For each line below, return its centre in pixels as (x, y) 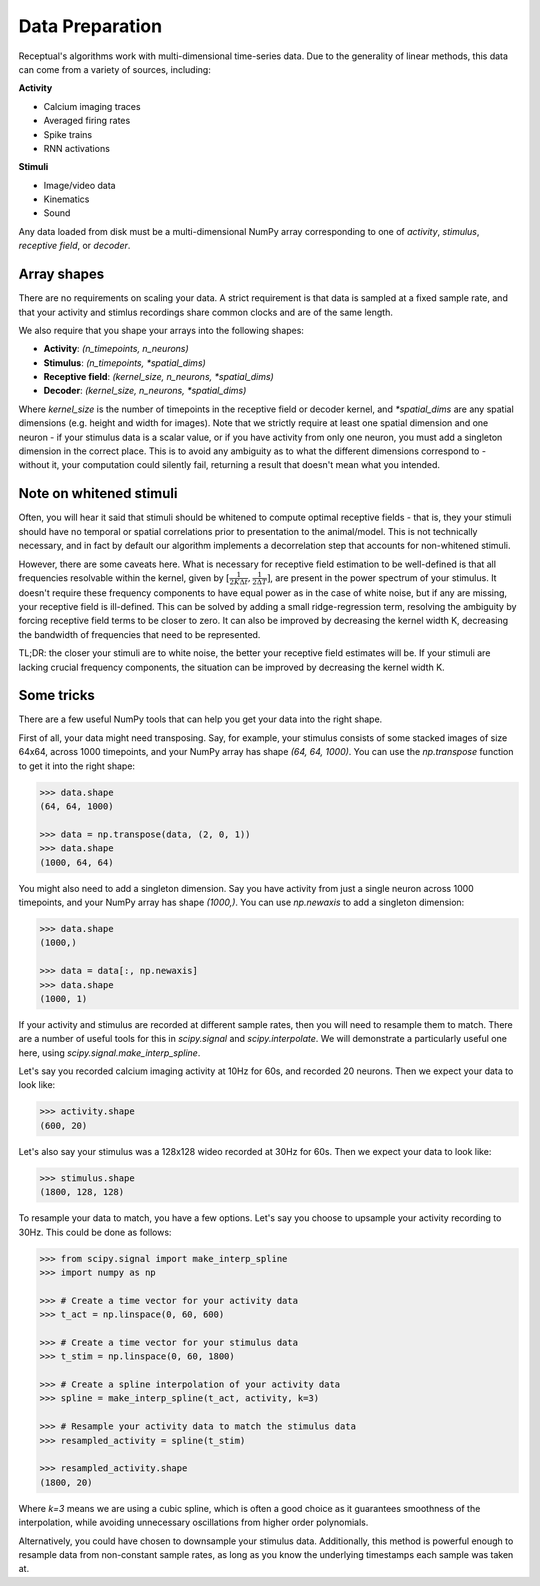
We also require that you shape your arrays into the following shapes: (161, 330)
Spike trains (68, 134)
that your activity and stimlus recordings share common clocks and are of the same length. (206, 312)
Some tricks (56, 695)
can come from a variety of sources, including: (115, 69)
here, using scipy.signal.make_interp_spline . (109, 1052)
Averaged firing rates (87, 121)
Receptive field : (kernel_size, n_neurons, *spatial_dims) (158, 377)
